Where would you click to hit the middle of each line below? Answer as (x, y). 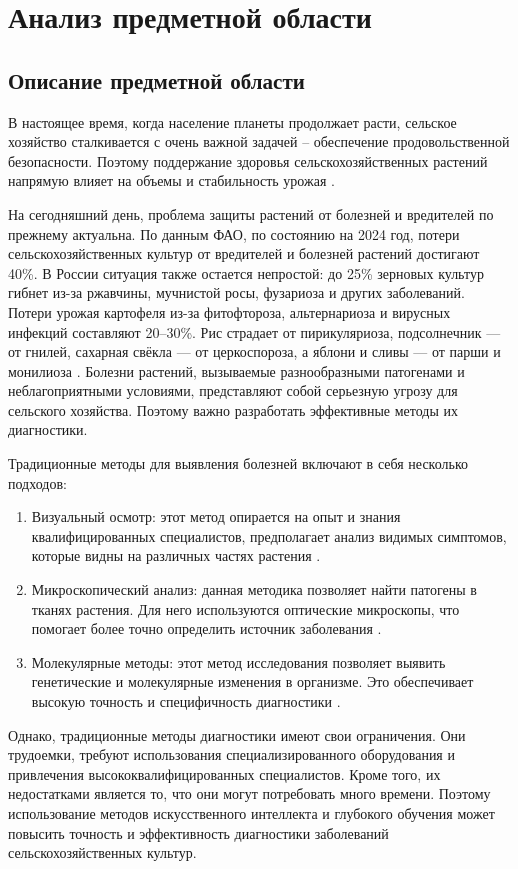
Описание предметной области (156, 79)
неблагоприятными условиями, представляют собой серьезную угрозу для (233, 390)
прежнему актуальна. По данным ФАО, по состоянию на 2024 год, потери (234, 233)
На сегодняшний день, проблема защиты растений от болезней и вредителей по (251, 213)
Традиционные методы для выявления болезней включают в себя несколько (238, 463)
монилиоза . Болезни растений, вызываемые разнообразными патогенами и (236, 370)
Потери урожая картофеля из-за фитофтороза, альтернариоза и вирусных (229, 311)
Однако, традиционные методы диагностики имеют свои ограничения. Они (237, 734)
